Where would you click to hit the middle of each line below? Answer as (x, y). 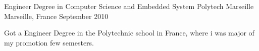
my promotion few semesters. (49, 42)
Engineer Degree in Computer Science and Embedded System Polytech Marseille (129, 6)
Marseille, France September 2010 (56, 16)
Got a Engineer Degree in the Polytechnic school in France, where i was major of (129, 33)
